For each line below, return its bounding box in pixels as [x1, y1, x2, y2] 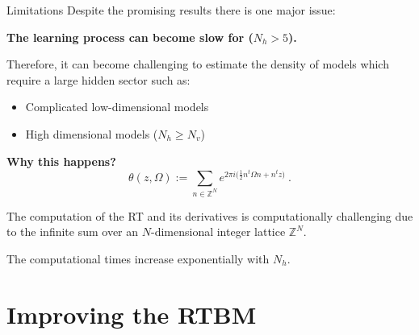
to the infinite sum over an [6, 223, 139, 240]
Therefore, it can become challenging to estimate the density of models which [6, 56, 389, 72]
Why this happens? [6, 152, 116, 169]
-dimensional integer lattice [150, 223, 286, 240]
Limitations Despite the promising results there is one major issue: [6, 2, 336, 18]
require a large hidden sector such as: [6, 71, 191, 88]
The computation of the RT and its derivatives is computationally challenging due [6, 207, 413, 224]
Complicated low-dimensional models [25, 98, 209, 115]
